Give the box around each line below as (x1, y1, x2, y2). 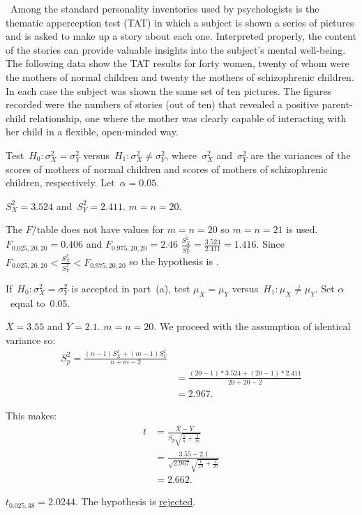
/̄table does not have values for (31, 222, 164, 237)
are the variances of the (250, 147, 351, 162)
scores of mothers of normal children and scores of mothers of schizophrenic (6, 161, 328, 176)
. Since (256, 237, 285, 251)
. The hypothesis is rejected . (75, 494, 196, 509)
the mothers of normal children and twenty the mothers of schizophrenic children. (6, 69, 354, 84)
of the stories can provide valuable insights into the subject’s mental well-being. (6, 42, 346, 57)
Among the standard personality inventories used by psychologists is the (10, 1, 319, 15)
